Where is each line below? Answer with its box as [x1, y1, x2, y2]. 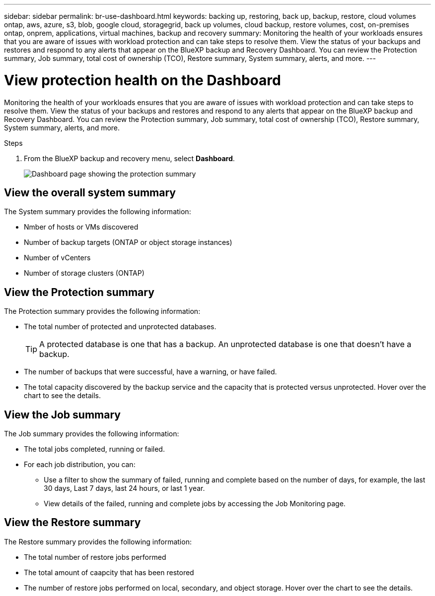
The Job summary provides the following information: [4, 429, 179, 438]
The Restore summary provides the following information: [4, 537, 192, 546]
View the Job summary [4, 408, 121, 421]
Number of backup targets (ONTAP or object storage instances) [24, 238, 232, 247]
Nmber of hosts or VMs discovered [24, 223, 139, 232]
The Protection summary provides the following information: [4, 307, 201, 316]
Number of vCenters [24, 253, 91, 262]
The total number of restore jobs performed [24, 552, 166, 561]
